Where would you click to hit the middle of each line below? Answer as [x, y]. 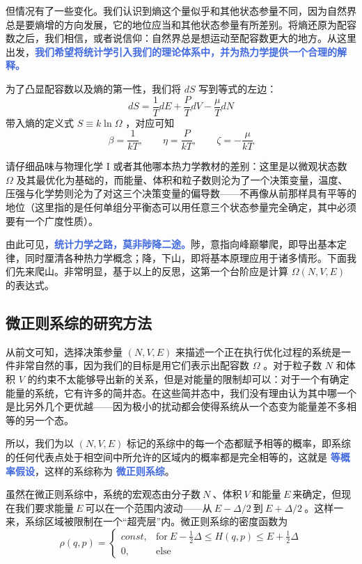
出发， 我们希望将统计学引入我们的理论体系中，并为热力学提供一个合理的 [171, 51]
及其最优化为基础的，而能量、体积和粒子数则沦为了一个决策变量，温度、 [182, 179]
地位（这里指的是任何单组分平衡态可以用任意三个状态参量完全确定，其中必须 [181, 207]
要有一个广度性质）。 [52, 220]
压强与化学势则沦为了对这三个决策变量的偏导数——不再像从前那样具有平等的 [181, 193]
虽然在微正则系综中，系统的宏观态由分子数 [103, 494]
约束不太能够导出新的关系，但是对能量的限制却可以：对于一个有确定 [193, 379]
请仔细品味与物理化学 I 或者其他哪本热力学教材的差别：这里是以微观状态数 [176, 166]
